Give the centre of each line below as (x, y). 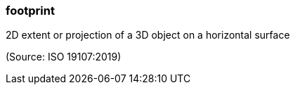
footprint (30, 11)
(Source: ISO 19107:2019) (64, 57)
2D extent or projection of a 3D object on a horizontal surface (148, 35)
